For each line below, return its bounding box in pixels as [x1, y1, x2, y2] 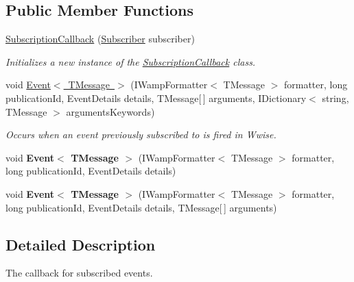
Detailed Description [5, 233, 156, 255]
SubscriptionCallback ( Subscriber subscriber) [5, 31, 195, 46]
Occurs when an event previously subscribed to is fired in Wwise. [5, 127, 276, 142]
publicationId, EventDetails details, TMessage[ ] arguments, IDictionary [5, 90, 307, 105]
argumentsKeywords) [66, 104, 155, 118]
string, [322, 90, 349, 105]
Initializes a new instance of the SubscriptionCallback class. [5, 54, 256, 68]
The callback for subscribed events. [5, 266, 153, 280]
